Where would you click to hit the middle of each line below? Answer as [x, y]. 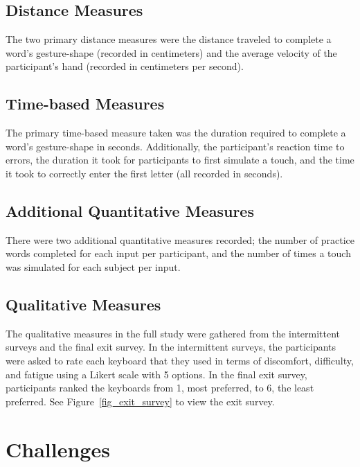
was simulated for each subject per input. [93, 266]
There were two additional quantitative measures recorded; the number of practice [180, 239]
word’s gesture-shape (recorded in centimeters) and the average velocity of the [171, 52]
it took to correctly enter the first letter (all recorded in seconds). [144, 173]
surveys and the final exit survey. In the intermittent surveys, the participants [171, 347]
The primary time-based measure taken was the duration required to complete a [176, 133]
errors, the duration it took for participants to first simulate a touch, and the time [180, 160]
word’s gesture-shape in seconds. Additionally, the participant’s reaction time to [175, 146]
